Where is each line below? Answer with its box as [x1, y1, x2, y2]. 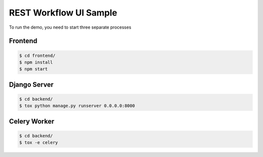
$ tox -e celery [19, 140, 58, 145]
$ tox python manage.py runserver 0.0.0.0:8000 [19, 103, 135, 109]
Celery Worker [9, 117, 55, 125]
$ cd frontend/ [19, 52, 56, 58]
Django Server [9, 80, 54, 88]
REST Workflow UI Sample [9, 7, 117, 18]
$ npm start [19, 66, 48, 72]
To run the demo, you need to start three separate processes [9, 24, 131, 30]
